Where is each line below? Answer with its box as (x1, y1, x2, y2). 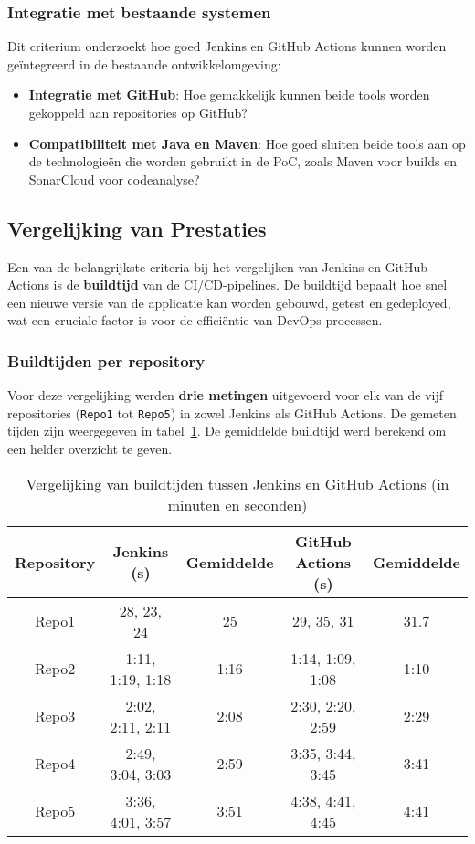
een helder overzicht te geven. (7, 439, 173, 459)
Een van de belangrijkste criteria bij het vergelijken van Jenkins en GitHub (7, 257, 428, 276)
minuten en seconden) (167, 493, 308, 515)
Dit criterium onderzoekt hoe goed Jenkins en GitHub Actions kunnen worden (7, 37, 447, 56)
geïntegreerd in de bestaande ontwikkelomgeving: (7, 54, 281, 73)
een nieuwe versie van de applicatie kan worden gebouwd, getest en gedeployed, (7, 292, 451, 311)
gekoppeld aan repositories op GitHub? (28, 103, 248, 121)
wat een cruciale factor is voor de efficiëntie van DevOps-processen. (7, 311, 383, 330)
